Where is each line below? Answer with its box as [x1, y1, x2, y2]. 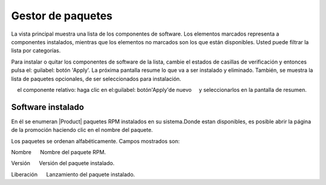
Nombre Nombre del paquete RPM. [11, 148, 106, 155]
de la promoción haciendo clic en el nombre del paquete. [11, 126, 153, 134]
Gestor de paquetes [11, 9, 113, 22]
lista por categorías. [11, 47, 61, 54]
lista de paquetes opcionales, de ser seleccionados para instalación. [11, 75, 181, 82]
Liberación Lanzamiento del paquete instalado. [11, 170, 135, 178]
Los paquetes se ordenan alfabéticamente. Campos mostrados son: [11, 137, 180, 144]
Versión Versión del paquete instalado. [11, 160, 115, 167]
